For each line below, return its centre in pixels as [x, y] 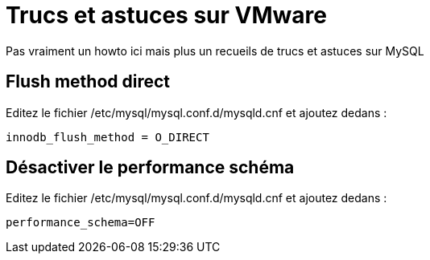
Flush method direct [88, 82]
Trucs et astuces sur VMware [166, 15]
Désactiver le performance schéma [150, 168]
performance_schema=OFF [81, 223]
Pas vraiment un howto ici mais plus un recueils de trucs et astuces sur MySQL [215, 51]
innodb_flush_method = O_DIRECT [107, 137]
